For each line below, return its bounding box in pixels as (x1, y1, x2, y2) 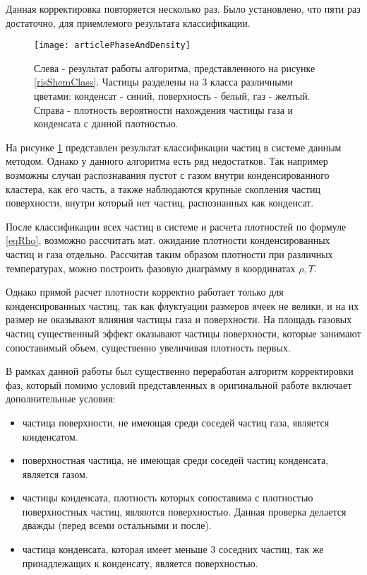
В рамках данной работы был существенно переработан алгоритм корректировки (6, 364, 354, 378)
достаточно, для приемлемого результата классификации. (6, 15, 251, 30)
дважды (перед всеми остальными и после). (22, 518, 212, 533)
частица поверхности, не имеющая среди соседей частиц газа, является (22, 414, 330, 429)
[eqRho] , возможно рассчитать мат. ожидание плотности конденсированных (6, 233, 330, 248)
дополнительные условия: (6, 391, 116, 406)
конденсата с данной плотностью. (34, 116, 179, 131)
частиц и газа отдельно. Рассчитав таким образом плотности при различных (6, 246, 333, 261)
